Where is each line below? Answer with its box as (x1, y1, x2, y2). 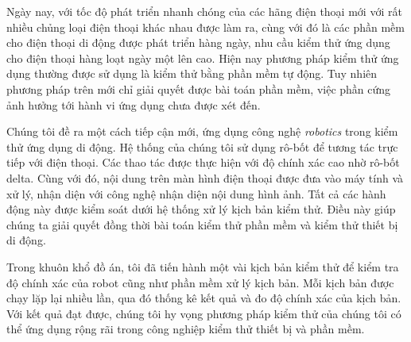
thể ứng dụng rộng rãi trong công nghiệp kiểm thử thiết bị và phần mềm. (6, 321, 365, 337)
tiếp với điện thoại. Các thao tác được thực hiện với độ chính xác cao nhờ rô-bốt (6, 154, 400, 171)
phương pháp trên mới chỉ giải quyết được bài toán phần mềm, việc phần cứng (6, 80, 391, 97)
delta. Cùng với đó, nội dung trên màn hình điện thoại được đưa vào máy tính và (6, 169, 404, 186)
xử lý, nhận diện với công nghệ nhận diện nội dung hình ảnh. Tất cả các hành (6, 185, 386, 202)
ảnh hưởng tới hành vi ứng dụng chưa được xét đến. (6, 96, 261, 113)
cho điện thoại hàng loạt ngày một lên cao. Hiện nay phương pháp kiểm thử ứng (6, 49, 399, 66)
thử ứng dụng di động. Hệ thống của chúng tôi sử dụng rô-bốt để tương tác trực (6, 138, 398, 155)
